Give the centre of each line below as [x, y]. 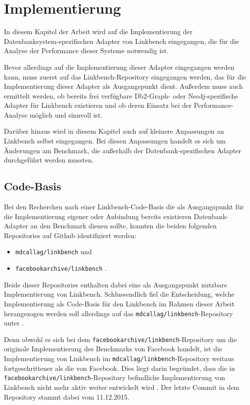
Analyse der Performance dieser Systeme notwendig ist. [86, 51]
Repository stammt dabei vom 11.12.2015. [67, 396]
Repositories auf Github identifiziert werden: [70, 235]
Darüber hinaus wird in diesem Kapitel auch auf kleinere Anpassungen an [114, 131]
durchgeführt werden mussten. [49, 160]
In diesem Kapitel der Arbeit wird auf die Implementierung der [98, 31]
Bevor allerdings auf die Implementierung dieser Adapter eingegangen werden [119, 67]
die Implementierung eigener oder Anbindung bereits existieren [98, 216]
